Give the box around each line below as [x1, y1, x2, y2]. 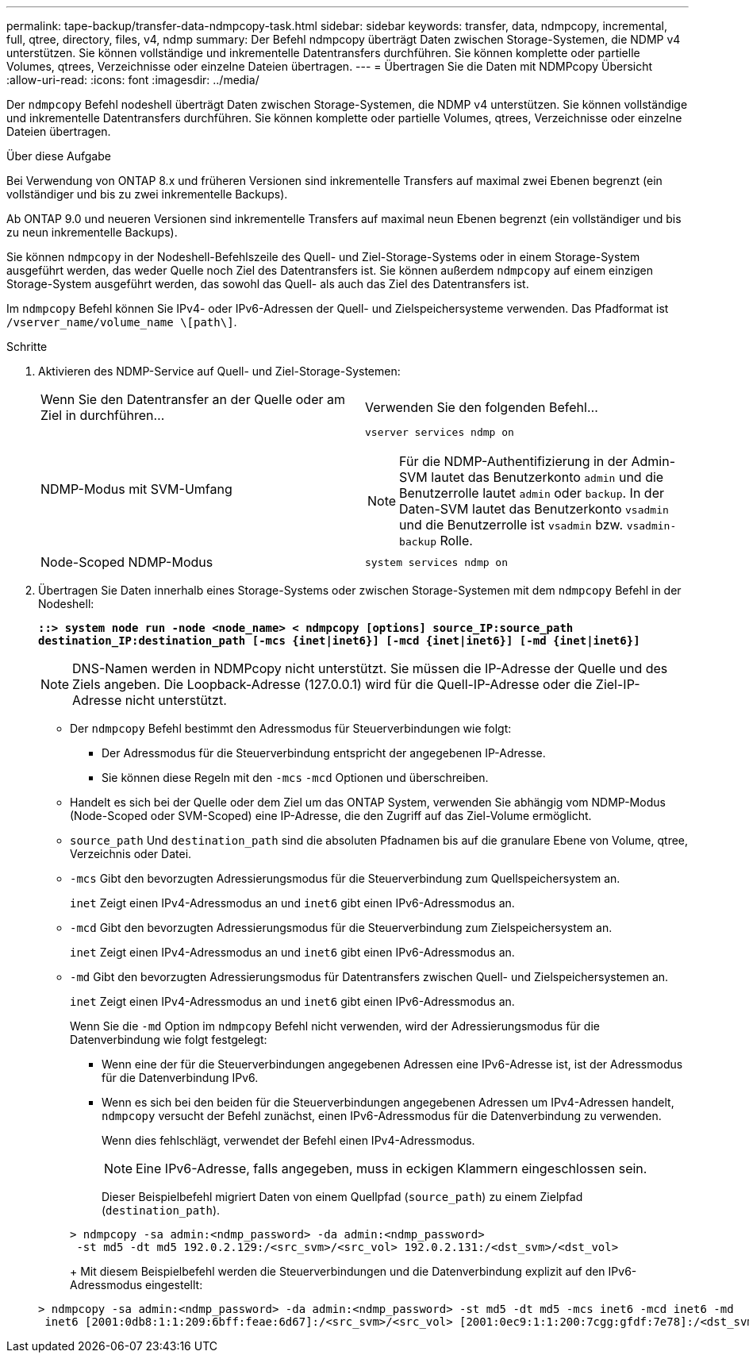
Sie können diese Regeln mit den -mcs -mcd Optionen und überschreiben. [102, 771, 489, 784]
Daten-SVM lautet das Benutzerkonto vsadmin [399, 501, 669, 517]
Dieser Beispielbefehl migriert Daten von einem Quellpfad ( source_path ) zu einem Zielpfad [102, 1190, 583, 1203]
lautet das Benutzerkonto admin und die [431, 469, 664, 485]
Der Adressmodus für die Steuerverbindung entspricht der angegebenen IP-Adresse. [102, 746, 546, 760]
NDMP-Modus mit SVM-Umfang [40, 480, 232, 497]
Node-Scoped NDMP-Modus [40, 554, 213, 570]
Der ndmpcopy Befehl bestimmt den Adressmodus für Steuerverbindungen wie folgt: [70, 722, 512, 735]
